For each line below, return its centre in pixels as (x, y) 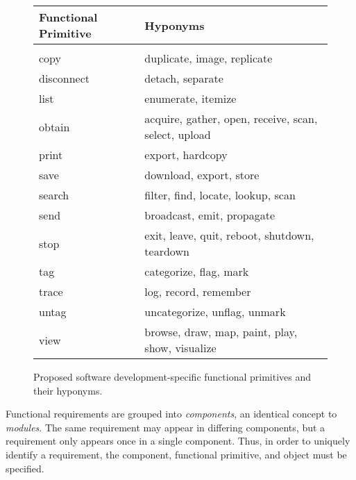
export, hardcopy (186, 155)
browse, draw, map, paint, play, (221, 332)
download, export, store (202, 175)
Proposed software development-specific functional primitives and (172, 376)
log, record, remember (198, 291)
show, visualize (180, 348)
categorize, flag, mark (197, 271)
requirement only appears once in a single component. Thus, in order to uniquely (178, 441)
